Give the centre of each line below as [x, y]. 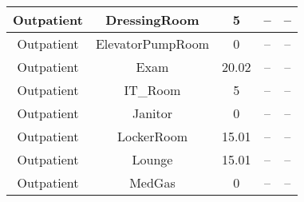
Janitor [152, 113]
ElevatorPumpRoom [152, 44]
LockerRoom [152, 136]
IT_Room [152, 90]
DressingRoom [152, 20]
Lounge [152, 159]
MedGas [152, 182]
